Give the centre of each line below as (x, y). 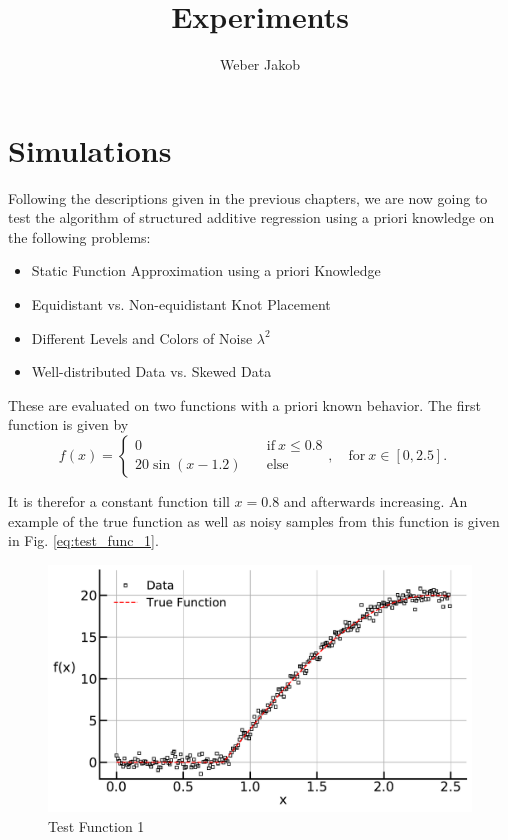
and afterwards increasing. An (375, 501)
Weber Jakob (260, 64)
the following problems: (79, 236)
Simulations (90, 149)
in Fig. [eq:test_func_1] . (83, 540)
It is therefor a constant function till (119, 501)
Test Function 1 (96, 825)
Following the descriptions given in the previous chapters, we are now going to (248, 197)
